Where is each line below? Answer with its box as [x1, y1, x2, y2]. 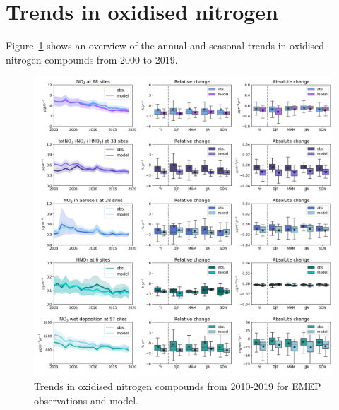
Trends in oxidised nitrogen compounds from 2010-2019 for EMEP [34, 378, 321, 393]
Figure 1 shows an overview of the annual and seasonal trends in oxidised [6, 38, 325, 53]
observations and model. [34, 392, 138, 407]
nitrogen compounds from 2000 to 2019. [6, 52, 178, 66]
